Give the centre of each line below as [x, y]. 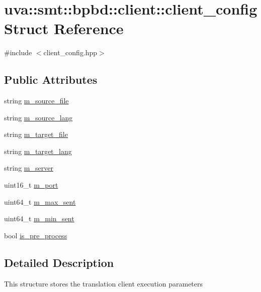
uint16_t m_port [31, 185]
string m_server [29, 168]
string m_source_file [36, 101]
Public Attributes [51, 80]
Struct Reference [64, 28]
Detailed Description [59, 262]
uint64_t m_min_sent [39, 218]
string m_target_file [36, 134]
